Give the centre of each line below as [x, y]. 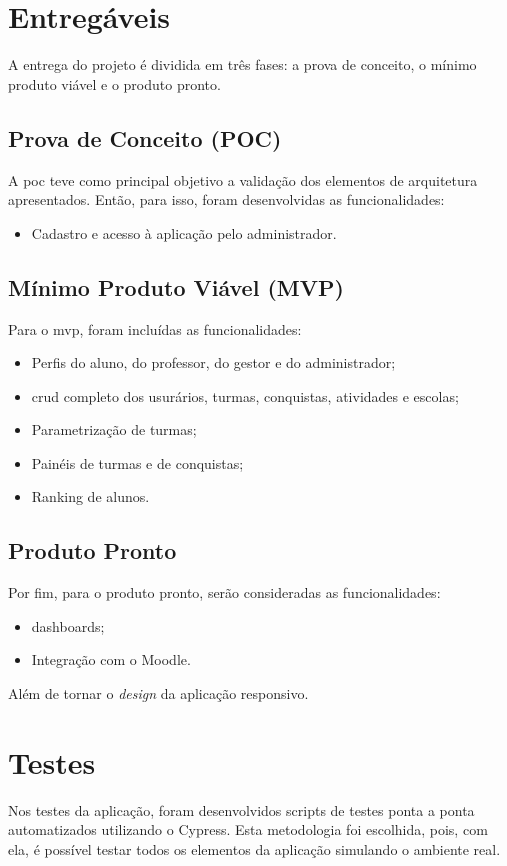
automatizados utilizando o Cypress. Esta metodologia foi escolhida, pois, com [248, 829]
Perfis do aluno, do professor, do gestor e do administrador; [213, 362]
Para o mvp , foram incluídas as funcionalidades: [155, 328]
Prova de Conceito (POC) [145, 137]
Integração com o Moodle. [111, 659]
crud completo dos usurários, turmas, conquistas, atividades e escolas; [245, 395]
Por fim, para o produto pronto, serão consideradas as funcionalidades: [224, 592]
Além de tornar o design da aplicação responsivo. [158, 693]
